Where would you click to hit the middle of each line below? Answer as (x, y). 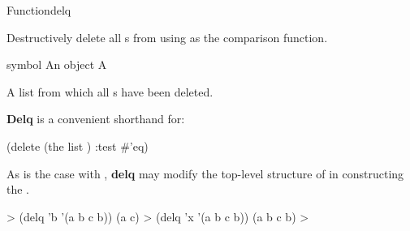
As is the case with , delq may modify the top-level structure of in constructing (205, 173)
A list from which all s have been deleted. (110, 91)
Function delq (39, 10)
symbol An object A (57, 64)
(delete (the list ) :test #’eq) (78, 145)
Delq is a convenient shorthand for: (96, 119)
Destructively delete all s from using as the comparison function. (167, 37)
